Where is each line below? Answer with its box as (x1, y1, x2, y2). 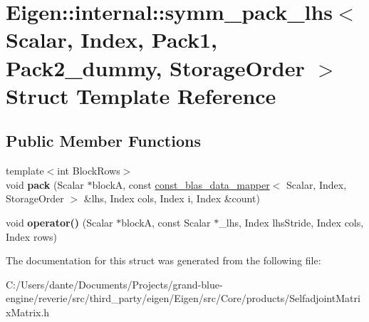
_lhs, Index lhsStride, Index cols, (219, 214, 364, 229)
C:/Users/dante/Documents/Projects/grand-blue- (6, 276, 223, 291)
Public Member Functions (6, 130, 201, 152)
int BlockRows (57, 163, 120, 178)
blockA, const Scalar (121, 214, 211, 229)
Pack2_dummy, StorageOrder (6, 53, 305, 82)
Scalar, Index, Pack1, (6, 25, 217, 54)
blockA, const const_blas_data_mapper (92, 177, 270, 192)
